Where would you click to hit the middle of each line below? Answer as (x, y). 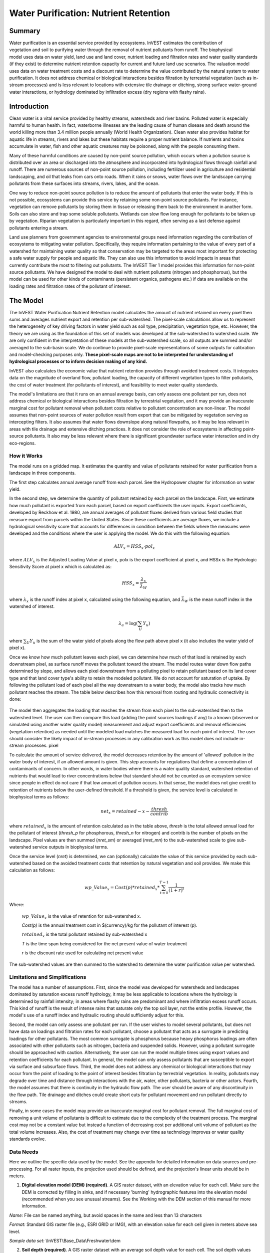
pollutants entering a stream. (39, 228)
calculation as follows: (32, 870)
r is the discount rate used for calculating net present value (82, 953)
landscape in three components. (42, 473)
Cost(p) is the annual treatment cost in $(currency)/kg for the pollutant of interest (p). (109, 925)
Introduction (29, 106)
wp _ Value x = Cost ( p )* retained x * (122, 888)
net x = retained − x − (125, 812)
